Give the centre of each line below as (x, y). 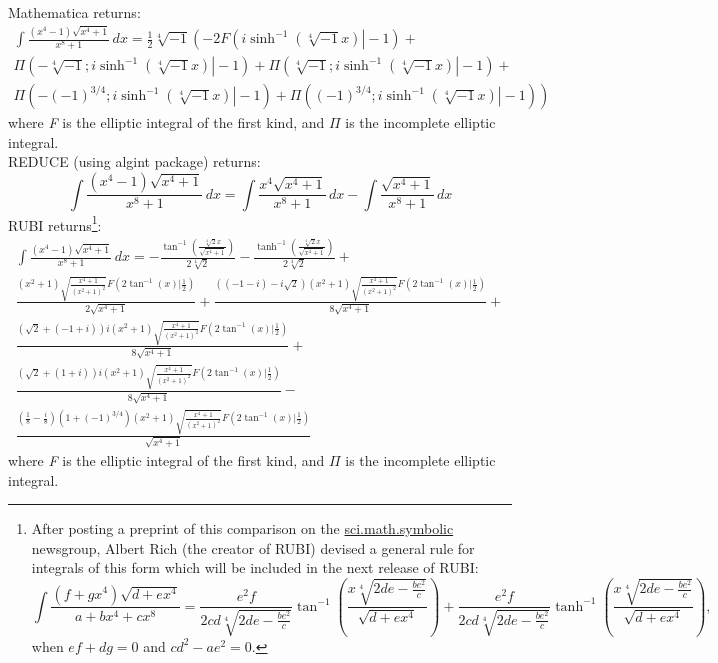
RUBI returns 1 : (55, 223)
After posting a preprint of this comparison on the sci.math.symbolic (242, 528)
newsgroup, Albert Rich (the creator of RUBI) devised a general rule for (253, 547)
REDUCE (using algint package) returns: (134, 161)
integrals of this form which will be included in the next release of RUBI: (255, 567)
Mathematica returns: (74, 12)
